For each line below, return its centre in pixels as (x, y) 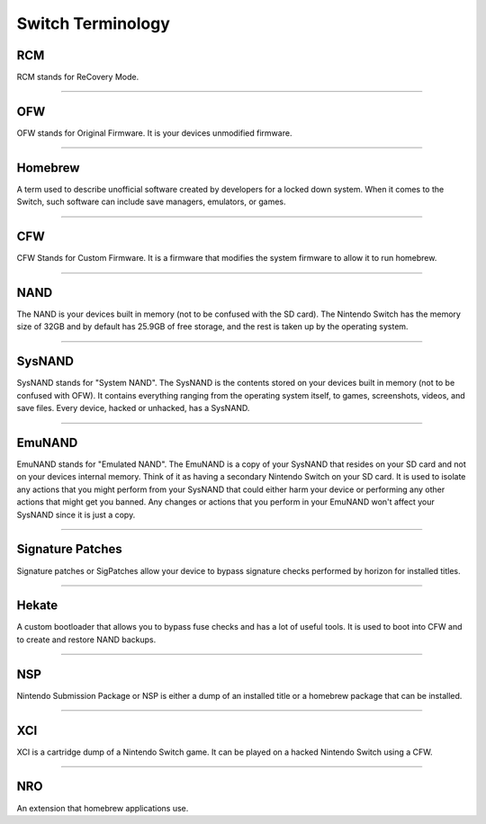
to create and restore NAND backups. (86, 640)
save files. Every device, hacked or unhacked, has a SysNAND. (133, 408)
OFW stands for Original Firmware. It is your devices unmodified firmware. (154, 133)
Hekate (37, 606)
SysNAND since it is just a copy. (76, 515)
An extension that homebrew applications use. (103, 808)
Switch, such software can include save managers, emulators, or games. (152, 202)
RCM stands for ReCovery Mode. (78, 77)
